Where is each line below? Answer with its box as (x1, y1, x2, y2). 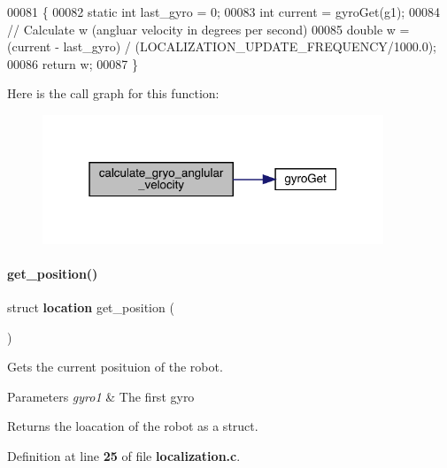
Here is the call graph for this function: (7, 84, 220, 103)
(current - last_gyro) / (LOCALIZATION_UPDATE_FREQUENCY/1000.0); (7, 37, 436, 56)
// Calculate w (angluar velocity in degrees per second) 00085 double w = (7, 19, 410, 38)
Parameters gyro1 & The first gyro (7, 387, 195, 405)
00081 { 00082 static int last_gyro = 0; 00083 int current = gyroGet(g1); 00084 (7, 3, 440, 20)
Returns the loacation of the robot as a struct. (7, 417, 258, 435)
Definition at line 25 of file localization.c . (7, 447, 241, 465)
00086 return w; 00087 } (7, 54, 138, 73)
